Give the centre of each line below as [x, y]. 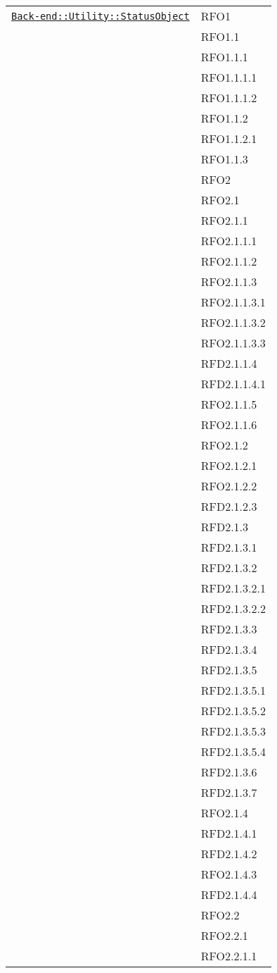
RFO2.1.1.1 [229, 241]
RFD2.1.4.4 [229, 894]
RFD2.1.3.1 [229, 547]
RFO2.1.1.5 [229, 404]
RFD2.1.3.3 [229, 629]
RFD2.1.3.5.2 [233, 711]
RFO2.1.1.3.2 [233, 322]
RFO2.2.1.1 [229, 956]
